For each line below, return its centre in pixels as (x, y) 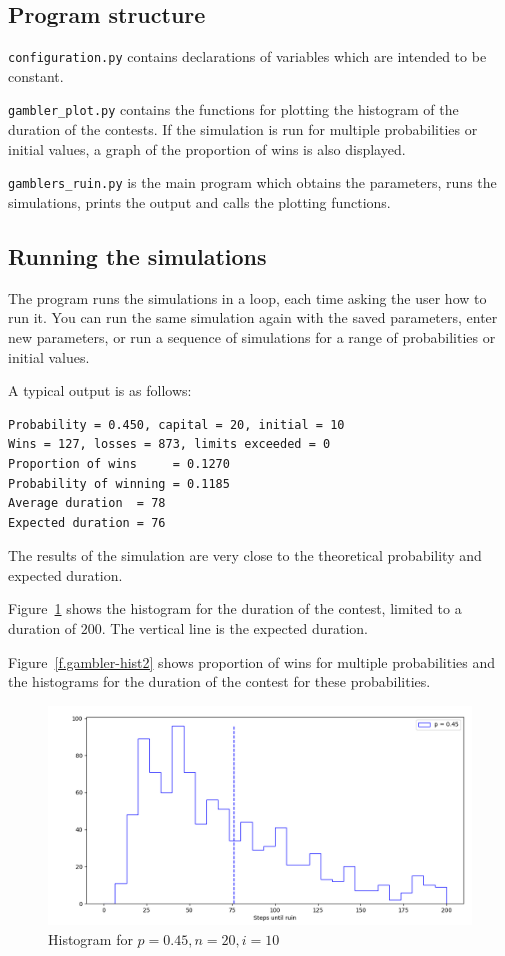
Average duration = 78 (87, 503)
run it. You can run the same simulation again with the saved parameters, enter (253, 317)
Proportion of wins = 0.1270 (119, 463)
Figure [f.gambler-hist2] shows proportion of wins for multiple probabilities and (252, 661)
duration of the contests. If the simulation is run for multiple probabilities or (243, 129)
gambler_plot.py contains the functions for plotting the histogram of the (233, 109)
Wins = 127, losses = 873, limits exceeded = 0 (169, 444)
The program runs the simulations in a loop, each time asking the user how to (247, 297)
